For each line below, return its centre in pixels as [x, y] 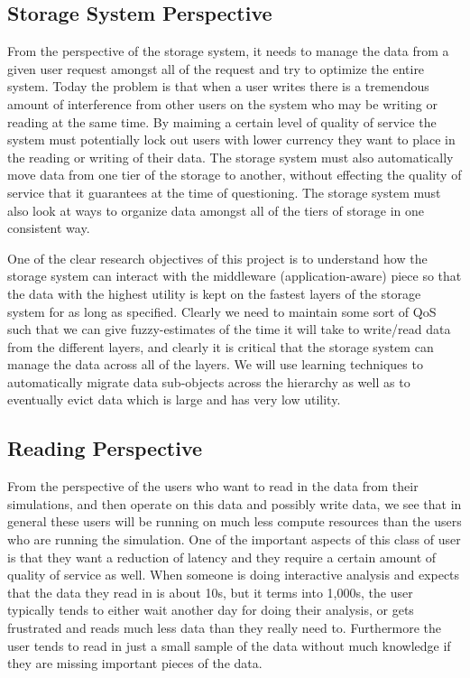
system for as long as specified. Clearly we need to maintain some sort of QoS [222, 311]
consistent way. [49, 228]
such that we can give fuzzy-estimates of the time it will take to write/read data [229, 329]
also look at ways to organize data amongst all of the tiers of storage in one [216, 210]
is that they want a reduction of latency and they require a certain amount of [222, 557]
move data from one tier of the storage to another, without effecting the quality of [235, 175]
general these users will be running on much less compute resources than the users [235, 521]
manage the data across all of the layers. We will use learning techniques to [215, 364]
